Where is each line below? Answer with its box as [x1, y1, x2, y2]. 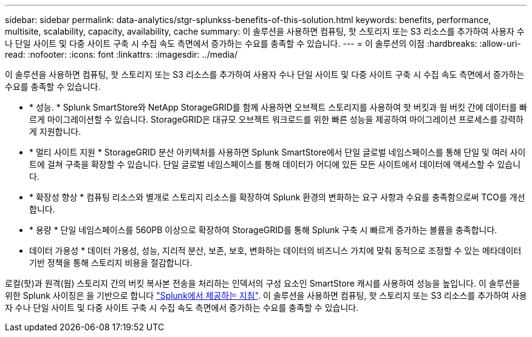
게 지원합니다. [29, 126, 81, 137]
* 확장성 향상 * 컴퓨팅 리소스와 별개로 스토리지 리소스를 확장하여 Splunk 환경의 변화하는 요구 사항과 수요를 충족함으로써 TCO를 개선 [29, 192, 525, 202]
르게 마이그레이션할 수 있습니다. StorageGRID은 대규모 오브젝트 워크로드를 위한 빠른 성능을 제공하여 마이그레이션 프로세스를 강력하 [29, 114, 523, 124]
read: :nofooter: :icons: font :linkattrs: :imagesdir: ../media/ [5, 49, 237, 60]
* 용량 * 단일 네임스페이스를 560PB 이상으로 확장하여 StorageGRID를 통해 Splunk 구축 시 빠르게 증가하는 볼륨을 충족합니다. [29, 225, 497, 235]
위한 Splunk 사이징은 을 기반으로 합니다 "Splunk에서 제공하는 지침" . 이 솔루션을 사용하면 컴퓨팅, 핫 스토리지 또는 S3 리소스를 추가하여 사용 [5, 290, 527, 301]
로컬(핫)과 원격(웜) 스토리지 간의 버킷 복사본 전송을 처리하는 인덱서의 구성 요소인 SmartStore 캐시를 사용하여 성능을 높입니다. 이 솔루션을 [5, 278, 520, 288]
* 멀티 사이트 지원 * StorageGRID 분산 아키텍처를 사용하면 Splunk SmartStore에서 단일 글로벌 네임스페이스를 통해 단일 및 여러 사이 [29, 147, 526, 157]
